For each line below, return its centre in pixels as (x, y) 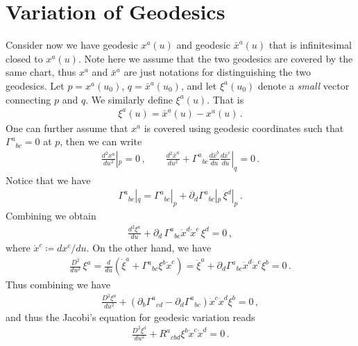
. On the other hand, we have (149, 248)
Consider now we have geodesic (72, 45)
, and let (199, 85)
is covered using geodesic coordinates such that (244, 127)
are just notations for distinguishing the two (218, 72)
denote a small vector (304, 85)
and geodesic (203, 45)
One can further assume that (67, 127)
